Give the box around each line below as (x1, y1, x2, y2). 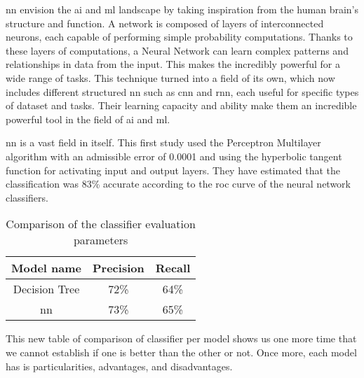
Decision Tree (13, 281, 80, 297)
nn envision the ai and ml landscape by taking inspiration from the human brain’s (6, 2, 358, 16)
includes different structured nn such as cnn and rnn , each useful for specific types (6, 84, 359, 99)
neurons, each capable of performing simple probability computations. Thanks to (6, 29, 353, 44)
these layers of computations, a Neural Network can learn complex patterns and (6, 43, 349, 57)
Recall (155, 260, 191, 276)
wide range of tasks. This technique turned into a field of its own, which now (6, 70, 335, 85)
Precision (93, 260, 144, 276)
